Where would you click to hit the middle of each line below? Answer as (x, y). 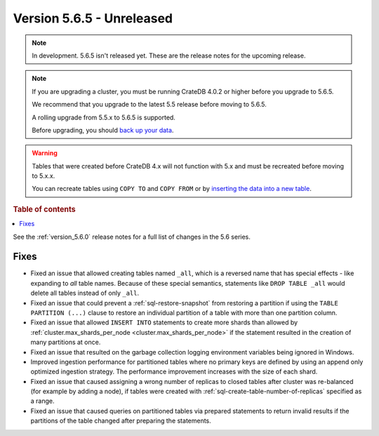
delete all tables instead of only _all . (85, 293)
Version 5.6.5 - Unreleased (93, 18)
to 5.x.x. (44, 176)
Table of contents (45, 209)
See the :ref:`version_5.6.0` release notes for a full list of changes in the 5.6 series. (132, 237)
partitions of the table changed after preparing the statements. (121, 421)
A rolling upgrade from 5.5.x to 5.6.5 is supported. (104, 117)
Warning (45, 153)
